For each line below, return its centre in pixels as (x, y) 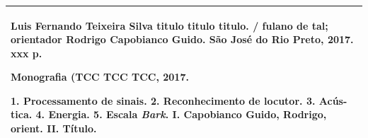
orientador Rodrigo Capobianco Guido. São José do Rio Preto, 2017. (182, 39)
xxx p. (27, 53)
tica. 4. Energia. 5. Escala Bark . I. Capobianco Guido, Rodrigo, (169, 114)
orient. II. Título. (54, 128)
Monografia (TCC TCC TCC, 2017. (100, 77)
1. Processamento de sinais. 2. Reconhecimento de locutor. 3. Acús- (179, 100)
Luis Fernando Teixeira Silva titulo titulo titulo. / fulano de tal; (169, 25)
